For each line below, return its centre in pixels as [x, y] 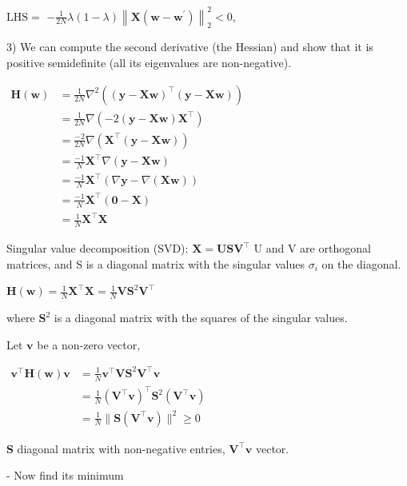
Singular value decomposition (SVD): [98, 248]
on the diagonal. [361, 263]
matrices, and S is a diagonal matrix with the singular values [156, 263]
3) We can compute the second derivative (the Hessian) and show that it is [190, 47]
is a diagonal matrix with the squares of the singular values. [201, 318]
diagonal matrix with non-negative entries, [121, 448]
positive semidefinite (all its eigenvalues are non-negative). [149, 62]
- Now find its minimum [65, 475]
